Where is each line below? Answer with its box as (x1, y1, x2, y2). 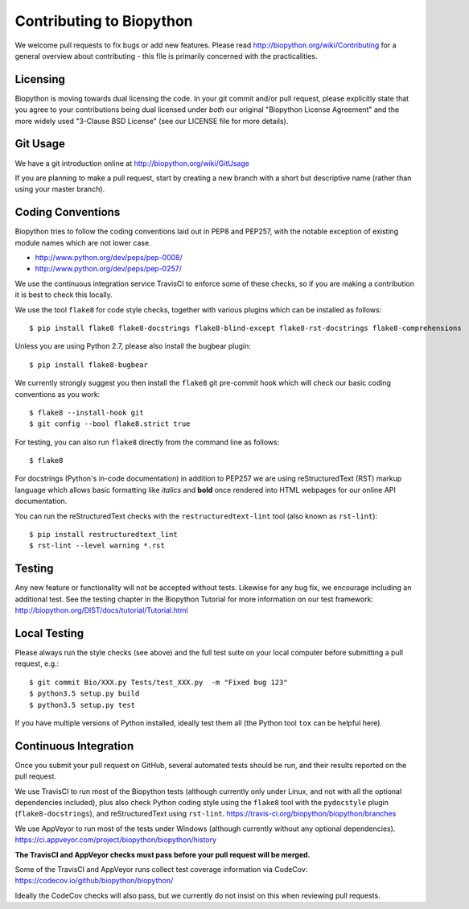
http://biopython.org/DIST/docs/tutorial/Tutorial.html (14, 605, 188, 615)
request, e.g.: (14, 659, 60, 668)
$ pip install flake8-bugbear (29, 360, 149, 370)
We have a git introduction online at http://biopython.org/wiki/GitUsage (14, 158, 249, 168)
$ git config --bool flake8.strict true (29, 419, 191, 428)
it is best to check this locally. (14, 290, 113, 300)
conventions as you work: (14, 389, 101, 399)
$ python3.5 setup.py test (29, 700, 136, 709)
